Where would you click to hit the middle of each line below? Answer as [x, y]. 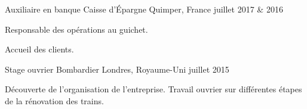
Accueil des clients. [39, 49]
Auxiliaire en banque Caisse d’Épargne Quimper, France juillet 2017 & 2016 [144, 9]
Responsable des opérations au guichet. [76, 29]
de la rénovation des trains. [54, 100]
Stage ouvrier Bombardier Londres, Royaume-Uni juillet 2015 [117, 69]
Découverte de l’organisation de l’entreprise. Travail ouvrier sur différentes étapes [153, 89]
